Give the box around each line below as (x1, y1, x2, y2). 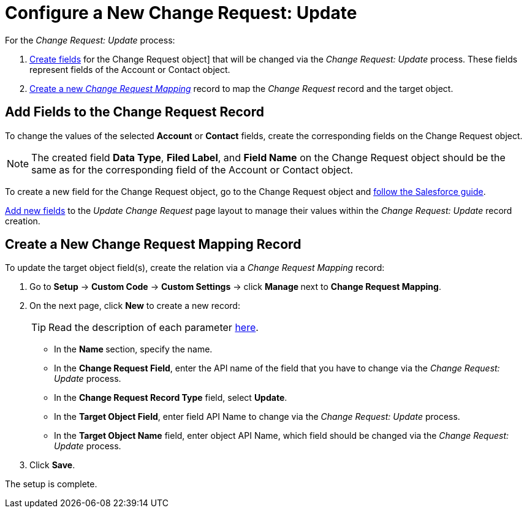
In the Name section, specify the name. (54, 344, 213, 355)
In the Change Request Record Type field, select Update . (54, 392, 287, 403)
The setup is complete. (5, 479, 97, 490)
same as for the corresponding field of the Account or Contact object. (31, 163, 354, 176)
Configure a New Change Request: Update (5, 2, 357, 23)
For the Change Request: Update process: (5, 34, 175, 45)
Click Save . (29, 460, 75, 471)
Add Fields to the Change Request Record (5, 104, 264, 120)
